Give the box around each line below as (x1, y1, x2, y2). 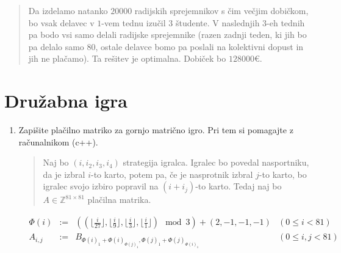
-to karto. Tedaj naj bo (195, 180, 282, 193)
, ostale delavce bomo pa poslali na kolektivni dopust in (95, 40, 304, 53)
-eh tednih (267, 16, 305, 29)
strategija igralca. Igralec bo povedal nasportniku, (123, 156, 309, 169)
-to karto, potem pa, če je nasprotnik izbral (90, 167, 253, 180)
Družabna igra (4, 88, 127, 113)
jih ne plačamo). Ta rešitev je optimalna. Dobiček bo (28, 52, 226, 65)
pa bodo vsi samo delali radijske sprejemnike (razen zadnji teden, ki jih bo (28, 28, 307, 41)
